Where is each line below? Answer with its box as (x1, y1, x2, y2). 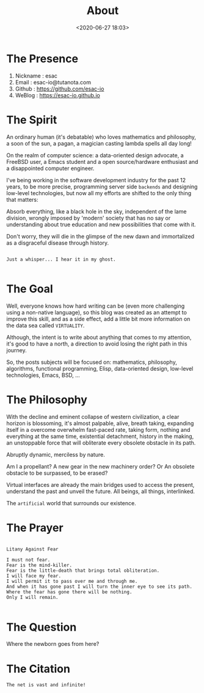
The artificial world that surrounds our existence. (6, 499, 136, 506)
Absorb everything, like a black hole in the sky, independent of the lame (6, 207, 187, 215)
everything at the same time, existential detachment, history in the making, (6, 432, 194, 440)
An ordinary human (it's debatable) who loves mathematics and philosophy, (6, 133, 197, 141)
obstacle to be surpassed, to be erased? (6, 469, 108, 476)
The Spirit (6, 113, 57, 127)
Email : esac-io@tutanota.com (15, 78, 92, 86)
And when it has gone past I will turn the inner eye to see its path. (6, 584, 192, 590)
